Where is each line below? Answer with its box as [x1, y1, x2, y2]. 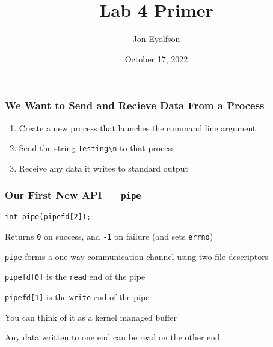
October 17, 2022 [124, 52, 188, 65]
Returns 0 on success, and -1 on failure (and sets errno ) [5, 229, 213, 242]
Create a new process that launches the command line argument [19, 121, 256, 134]
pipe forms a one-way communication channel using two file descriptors [5, 250, 269, 262]
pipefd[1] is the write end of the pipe [5, 290, 150, 303]
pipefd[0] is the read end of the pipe [5, 270, 146, 283]
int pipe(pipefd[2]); [5, 213, 91, 222]
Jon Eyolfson [132, 32, 180, 45]
